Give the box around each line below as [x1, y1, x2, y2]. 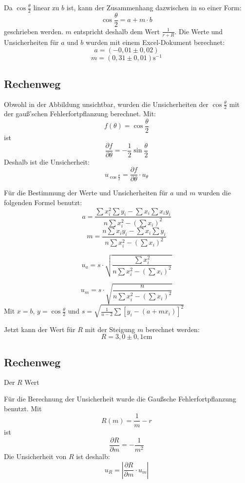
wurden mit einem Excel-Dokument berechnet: [86, 37, 225, 47]
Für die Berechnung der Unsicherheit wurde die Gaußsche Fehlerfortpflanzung [4, 394, 236, 404]
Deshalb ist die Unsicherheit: [4, 156, 90, 167]
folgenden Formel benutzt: [4, 197, 82, 207]
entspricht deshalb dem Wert [74, 26, 160, 36]
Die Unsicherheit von [4, 451, 67, 461]
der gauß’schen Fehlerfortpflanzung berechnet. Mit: [4, 108, 156, 119]
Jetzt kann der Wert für [4, 324, 75, 334]
